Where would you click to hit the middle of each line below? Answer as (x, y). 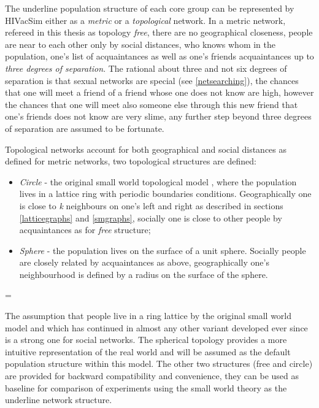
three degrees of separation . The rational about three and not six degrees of (146, 68)
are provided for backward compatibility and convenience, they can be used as (152, 376)
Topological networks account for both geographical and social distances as (146, 149)
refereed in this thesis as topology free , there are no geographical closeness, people (159, 32)
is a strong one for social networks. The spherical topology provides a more (146, 340)
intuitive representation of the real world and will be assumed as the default (148, 351)
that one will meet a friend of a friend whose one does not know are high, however (159, 92)
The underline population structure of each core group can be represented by (150, 8)
